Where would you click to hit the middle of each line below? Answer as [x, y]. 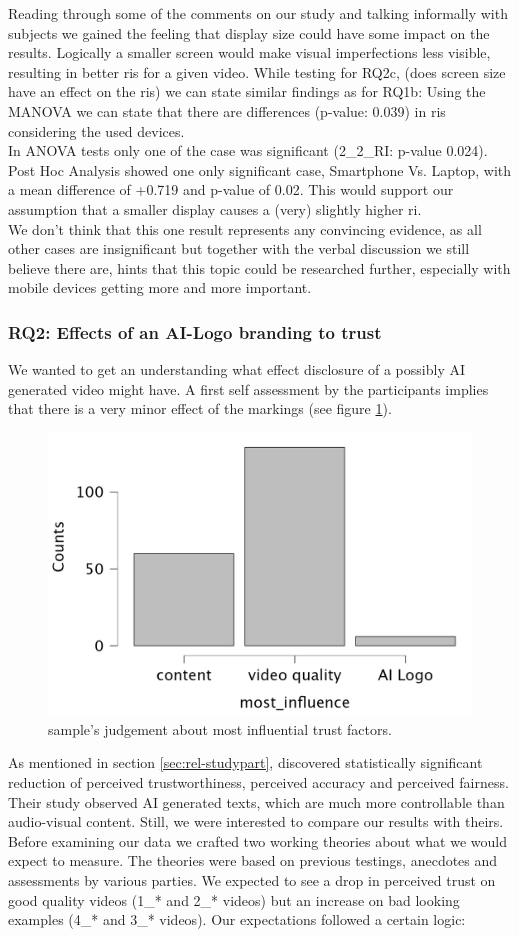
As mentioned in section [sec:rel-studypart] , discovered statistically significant [245, 762]
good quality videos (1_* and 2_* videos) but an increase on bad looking [234, 899]
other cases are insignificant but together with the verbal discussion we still [239, 248]
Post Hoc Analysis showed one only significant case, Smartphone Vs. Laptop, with [260, 169]
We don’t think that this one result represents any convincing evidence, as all [245, 228]
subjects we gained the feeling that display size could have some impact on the [249, 32]
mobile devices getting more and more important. [160, 287]
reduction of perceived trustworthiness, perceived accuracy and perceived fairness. [258, 782]
